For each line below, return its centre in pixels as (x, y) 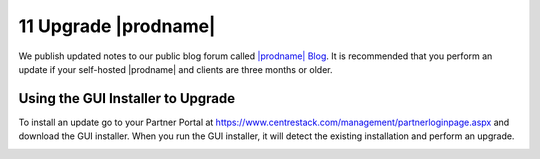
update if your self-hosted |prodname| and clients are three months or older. (175, 69)
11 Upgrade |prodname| (117, 26)
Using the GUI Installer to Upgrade (126, 98)
